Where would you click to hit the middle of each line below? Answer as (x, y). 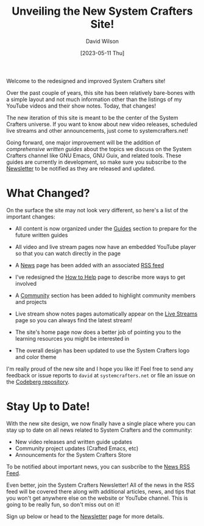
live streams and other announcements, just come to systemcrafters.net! (97, 130)
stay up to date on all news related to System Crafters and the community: (100, 430)
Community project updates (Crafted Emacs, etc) (77, 448)
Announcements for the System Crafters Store (73, 454)
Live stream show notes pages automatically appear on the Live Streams (106, 314)
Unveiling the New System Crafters (102, 11)
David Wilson (102, 41)
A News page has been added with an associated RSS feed (90, 265)
